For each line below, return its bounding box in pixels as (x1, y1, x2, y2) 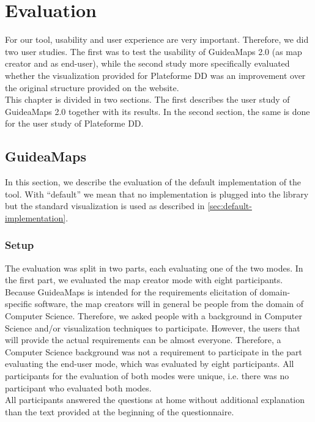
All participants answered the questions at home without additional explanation (5, 393, 305, 406)
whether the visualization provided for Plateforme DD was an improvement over (5, 68, 306, 81)
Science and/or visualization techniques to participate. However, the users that (5, 321, 300, 334)
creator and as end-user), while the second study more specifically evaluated (5, 57, 290, 70)
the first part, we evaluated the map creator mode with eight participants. (5, 273, 283, 286)
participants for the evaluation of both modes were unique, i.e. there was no (5, 369, 289, 382)
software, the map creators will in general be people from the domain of (34, 297, 304, 310)
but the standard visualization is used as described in (5, 199, 205, 212)
